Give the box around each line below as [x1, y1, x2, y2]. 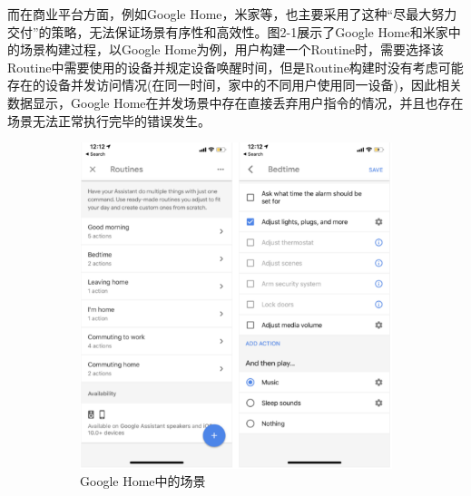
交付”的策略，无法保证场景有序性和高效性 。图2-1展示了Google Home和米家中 [7, 22, 461, 41]
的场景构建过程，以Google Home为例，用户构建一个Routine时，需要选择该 [7, 40, 444, 59]
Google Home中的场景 [80, 472, 206, 491]
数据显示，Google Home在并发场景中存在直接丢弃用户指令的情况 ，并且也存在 [7, 92, 464, 112]
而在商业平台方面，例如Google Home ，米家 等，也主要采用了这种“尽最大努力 [7, 5, 457, 23]
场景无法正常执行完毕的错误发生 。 [7, 111, 211, 130]
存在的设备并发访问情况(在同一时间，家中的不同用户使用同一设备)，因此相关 [7, 75, 462, 94]
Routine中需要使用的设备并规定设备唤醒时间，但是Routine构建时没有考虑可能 [7, 57, 464, 76]
